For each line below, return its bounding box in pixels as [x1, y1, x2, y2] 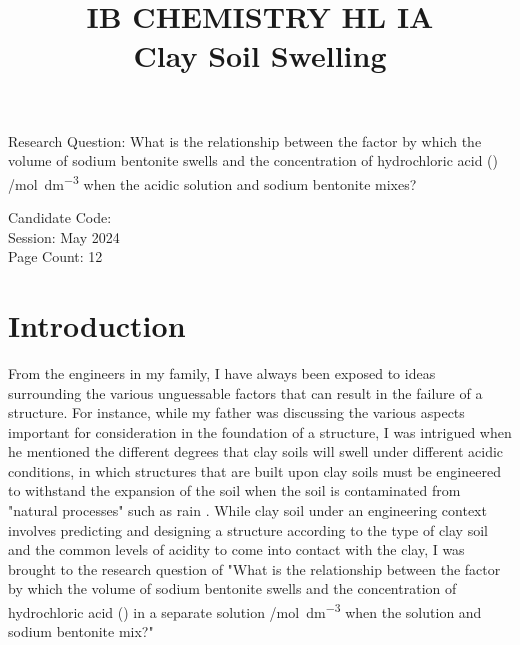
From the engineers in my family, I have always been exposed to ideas [8, 362, 436, 383]
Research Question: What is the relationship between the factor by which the [8, 130, 482, 151]
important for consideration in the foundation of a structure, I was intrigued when [8, 421, 512, 442]
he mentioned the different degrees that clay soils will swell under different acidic [8, 441, 504, 462]
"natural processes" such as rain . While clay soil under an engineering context [8, 500, 487, 521]
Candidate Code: [8, 207, 112, 227]
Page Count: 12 [8, 246, 103, 267]
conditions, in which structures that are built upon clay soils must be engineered [8, 460, 501, 481]
